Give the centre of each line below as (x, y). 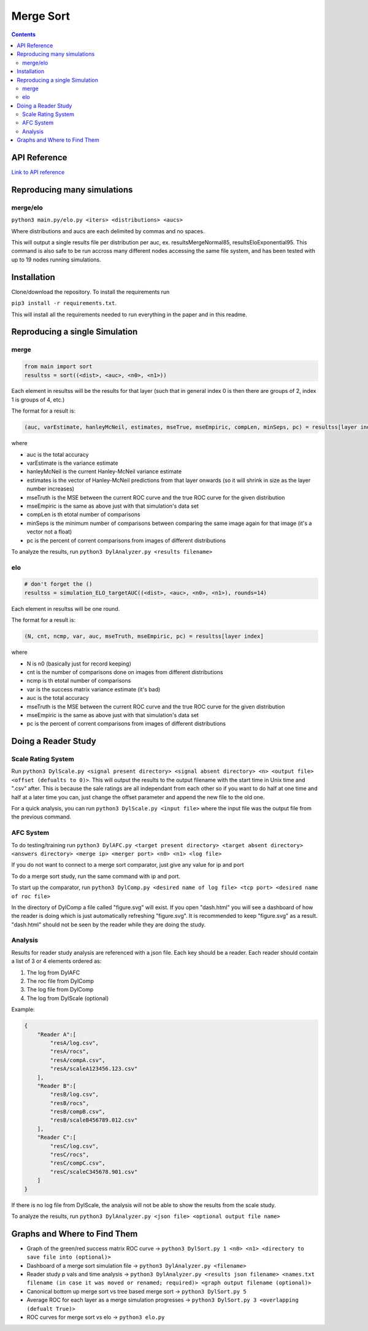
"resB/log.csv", (75, 1095)
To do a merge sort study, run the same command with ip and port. (96, 876)
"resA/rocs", (70, 1052)
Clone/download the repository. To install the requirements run (90, 292)
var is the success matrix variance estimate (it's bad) (94, 689)
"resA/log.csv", (75, 1043)
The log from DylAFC (53, 972)
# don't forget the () (58, 584)
